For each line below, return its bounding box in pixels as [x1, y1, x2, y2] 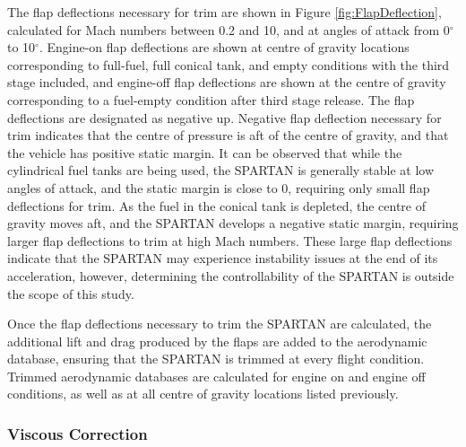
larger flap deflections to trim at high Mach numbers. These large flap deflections [7, 231, 453, 250]
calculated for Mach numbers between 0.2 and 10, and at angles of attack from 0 [7, 20, 450, 39]
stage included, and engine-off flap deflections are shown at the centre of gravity [7, 73, 446, 92]
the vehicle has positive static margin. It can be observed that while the [7, 143, 402, 162]
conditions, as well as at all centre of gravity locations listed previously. [7, 384, 399, 403]
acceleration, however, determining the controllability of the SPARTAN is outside [7, 266, 454, 285]
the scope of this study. [7, 284, 134, 302]
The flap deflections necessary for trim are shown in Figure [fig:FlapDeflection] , [7, 3, 442, 21]
